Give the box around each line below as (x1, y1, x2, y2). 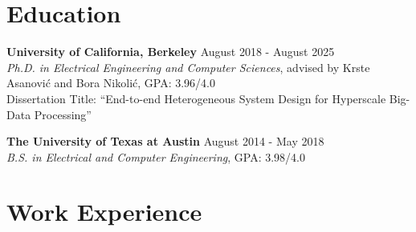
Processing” (34, 106, 92, 122)
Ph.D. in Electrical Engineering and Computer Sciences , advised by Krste (6, 58, 370, 75)
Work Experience (6, 195, 202, 228)
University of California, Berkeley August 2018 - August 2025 (6, 43, 335, 60)
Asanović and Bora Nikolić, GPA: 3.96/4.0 (6, 74, 216, 91)
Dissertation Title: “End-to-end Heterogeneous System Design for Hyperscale (6, 90, 386, 106)
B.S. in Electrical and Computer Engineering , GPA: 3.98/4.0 (6, 148, 305, 165)
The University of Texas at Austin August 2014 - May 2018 (6, 133, 324, 150)
